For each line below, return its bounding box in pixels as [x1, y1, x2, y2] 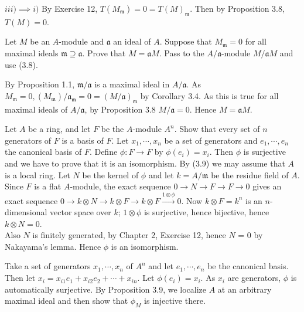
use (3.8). [5, 58, 38, 70]
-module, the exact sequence [70, 180, 171, 192]
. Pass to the [159, 46, 204, 59]
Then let [5, 272, 36, 284]
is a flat [34, 180, 62, 192]
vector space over [50, 206, 111, 218]
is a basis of [62, 134, 104, 146]
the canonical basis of [5, 145, 82, 158]
